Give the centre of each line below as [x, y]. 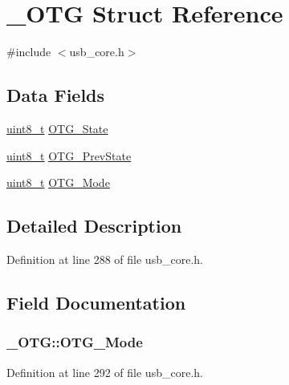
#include [29, 52]
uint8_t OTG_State [57, 128]
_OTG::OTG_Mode [75, 342]
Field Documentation [96, 302]
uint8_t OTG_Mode [58, 182]
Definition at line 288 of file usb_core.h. [105, 259]
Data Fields [56, 95]
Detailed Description [94, 226]
